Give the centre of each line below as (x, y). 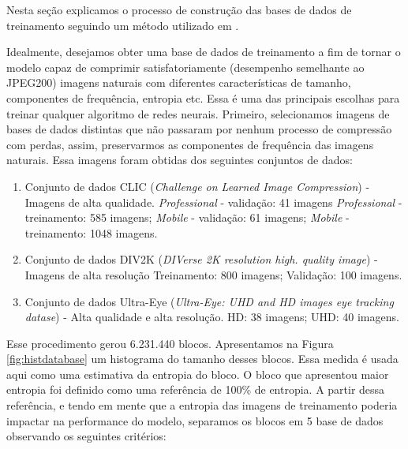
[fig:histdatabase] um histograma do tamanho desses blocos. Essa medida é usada (202, 359)
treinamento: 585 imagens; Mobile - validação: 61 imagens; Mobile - (187, 217)
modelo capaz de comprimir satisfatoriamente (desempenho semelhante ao (185, 67)
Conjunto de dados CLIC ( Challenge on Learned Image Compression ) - (197, 186)
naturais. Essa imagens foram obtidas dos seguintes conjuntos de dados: (180, 160)
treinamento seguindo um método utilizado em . (123, 25)
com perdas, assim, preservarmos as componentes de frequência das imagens (190, 144)
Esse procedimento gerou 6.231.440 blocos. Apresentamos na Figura (170, 343)
